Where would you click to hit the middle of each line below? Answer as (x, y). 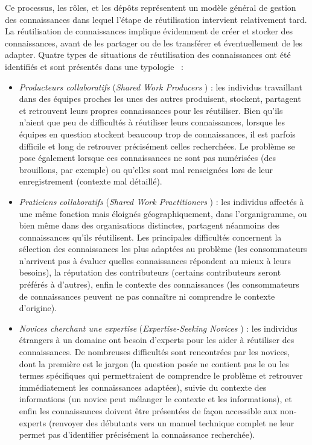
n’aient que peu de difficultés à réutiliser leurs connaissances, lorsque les (152, 122)
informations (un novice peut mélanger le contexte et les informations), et (155, 399)
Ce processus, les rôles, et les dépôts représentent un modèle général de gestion (151, 7)
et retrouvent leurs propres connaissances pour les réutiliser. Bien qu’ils (151, 110)
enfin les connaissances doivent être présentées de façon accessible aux (148, 411)
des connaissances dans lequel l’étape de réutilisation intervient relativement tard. (156, 19)
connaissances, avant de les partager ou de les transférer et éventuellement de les (154, 43)
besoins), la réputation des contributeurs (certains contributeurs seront (150, 272)
